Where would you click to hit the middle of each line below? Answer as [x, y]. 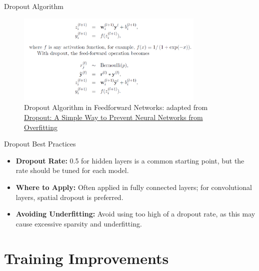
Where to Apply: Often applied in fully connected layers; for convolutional [134, 187]
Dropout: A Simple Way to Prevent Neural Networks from [113, 117]
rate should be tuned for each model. [72, 170]
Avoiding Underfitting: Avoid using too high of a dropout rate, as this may [135, 214]
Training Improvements [86, 258]
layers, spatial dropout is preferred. [69, 197]
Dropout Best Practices [40, 144]
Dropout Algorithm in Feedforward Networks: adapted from [116, 107]
